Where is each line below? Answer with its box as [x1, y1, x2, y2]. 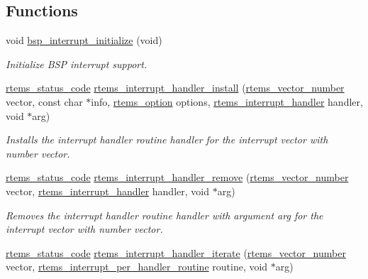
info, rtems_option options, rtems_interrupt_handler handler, [91, 94, 363, 109]
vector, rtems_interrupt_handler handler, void [6, 183, 209, 198]
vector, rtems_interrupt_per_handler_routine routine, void [6, 259, 268, 274]
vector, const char [6, 94, 83, 109]
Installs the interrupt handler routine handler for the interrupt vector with [6, 132, 328, 147]
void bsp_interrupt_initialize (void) [6, 33, 162, 48]
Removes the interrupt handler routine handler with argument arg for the [6, 207, 323, 222]
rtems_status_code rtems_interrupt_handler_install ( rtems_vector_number [6, 80, 345, 95]
